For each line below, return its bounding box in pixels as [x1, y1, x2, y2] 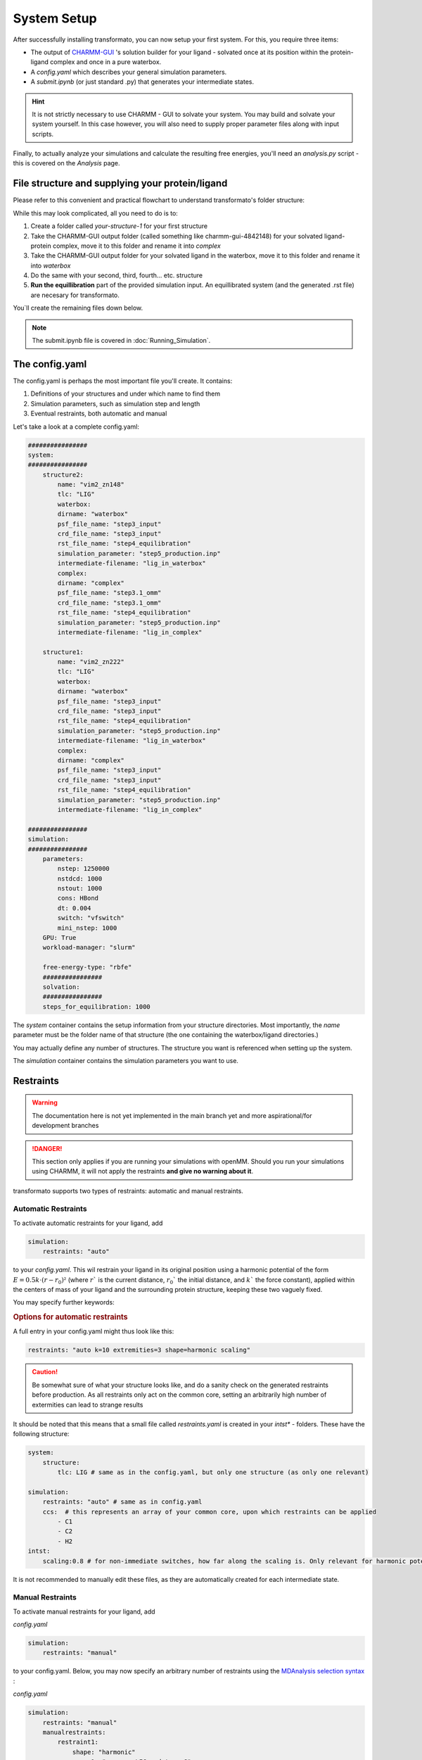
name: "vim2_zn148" [57, 481, 124, 489]
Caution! [32, 1368, 58, 1376]
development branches [32, 1121, 99, 1130]
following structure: [13, 1430, 70, 1438]
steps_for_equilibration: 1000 [42, 1002, 151, 1010]
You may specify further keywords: [13, 1298, 115, 1307]
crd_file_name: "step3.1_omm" [57, 598, 162, 607]
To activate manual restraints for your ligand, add [13, 1607, 155, 1616]
